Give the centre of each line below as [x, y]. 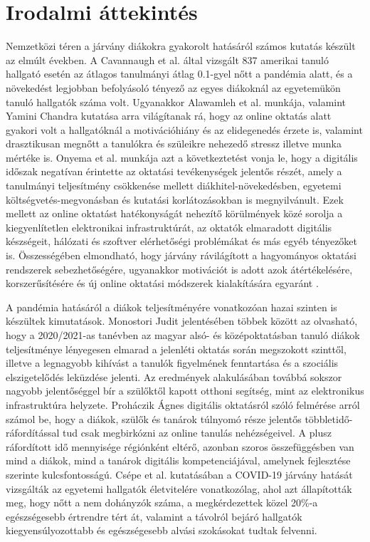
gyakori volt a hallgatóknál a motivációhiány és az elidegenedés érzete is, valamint [184, 129]
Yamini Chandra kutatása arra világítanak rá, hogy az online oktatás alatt [169, 116]
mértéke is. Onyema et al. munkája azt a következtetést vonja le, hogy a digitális [182, 157]
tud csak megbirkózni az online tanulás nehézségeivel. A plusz [197, 433]
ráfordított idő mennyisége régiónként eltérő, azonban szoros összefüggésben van [180, 446]
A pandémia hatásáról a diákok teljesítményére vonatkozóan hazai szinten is [171, 307]
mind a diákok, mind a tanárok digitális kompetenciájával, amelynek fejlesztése [178, 460]
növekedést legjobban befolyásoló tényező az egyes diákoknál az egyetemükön [173, 87]
